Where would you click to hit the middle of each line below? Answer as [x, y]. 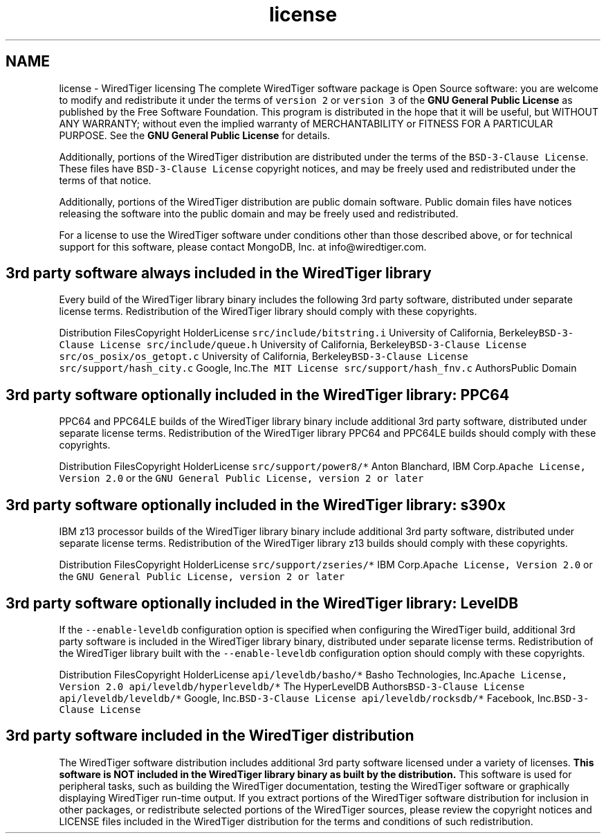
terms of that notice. [105, 180]
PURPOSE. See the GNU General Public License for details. [195, 135]
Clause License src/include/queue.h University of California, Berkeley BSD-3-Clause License [293, 345]
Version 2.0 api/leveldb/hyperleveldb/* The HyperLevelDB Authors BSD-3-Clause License [292, 686]
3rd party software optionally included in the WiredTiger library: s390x [256, 505]
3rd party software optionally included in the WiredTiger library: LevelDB [262, 603]
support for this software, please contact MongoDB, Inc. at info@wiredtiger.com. [243, 246]
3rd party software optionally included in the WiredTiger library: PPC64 [258, 395]
